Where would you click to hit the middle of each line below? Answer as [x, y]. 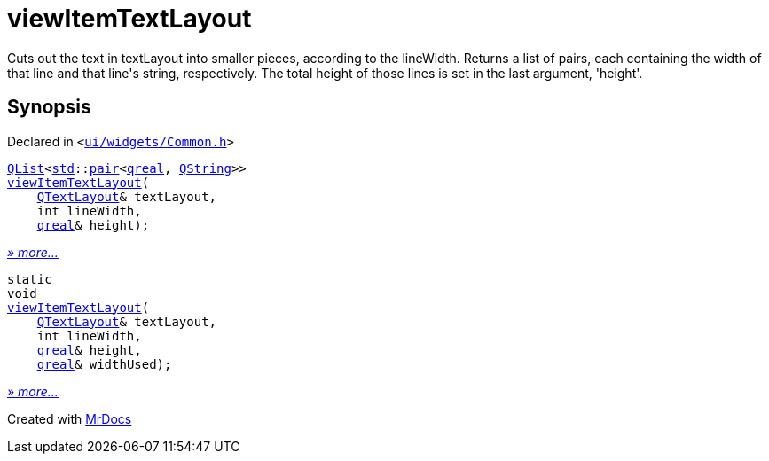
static [30, 279]
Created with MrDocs [70, 418]
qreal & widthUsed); [104, 364]
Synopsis [49, 107]
